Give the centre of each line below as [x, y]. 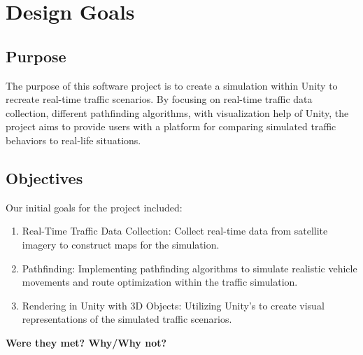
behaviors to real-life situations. [73, 140]
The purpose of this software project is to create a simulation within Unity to [172, 85]
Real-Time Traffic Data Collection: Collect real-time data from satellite [175, 231]
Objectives [44, 177]
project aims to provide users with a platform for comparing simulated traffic [171, 126]
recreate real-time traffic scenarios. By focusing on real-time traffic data [159, 99]
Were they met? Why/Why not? [86, 342]
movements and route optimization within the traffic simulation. [160, 282]
